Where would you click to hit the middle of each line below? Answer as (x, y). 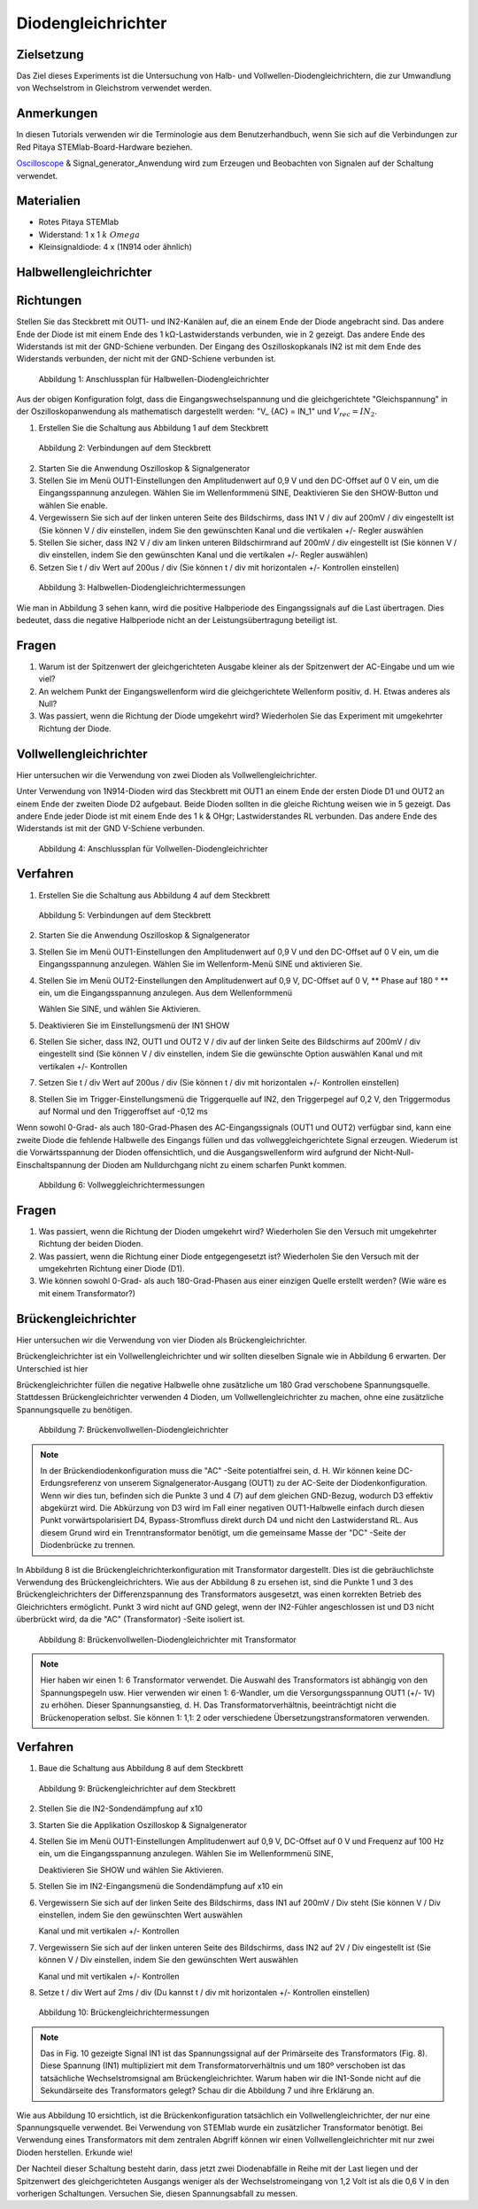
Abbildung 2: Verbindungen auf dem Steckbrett (125, 448)
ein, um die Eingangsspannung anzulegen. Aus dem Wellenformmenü (165, 992)
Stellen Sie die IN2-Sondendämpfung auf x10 (121, 1808)
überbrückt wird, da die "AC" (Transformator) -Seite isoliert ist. (131, 1619)
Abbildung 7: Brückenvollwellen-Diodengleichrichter (134, 1430)
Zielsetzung (50, 54)
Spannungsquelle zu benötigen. (74, 1410)
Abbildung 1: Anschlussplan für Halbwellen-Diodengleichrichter (154, 379)
